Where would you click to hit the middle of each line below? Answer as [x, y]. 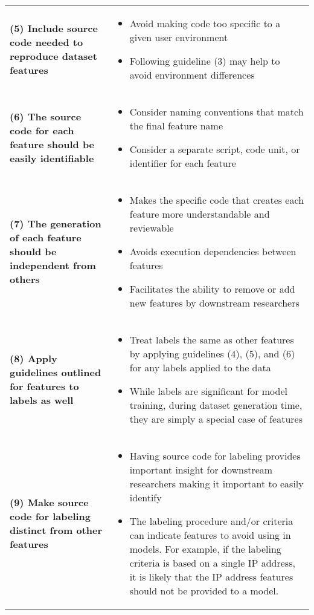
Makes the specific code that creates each [217, 200]
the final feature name [176, 125]
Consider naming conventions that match [216, 112]
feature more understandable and [200, 214]
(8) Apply [34, 358]
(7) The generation [56, 223]
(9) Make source [49, 502]
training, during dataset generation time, [216, 405]
